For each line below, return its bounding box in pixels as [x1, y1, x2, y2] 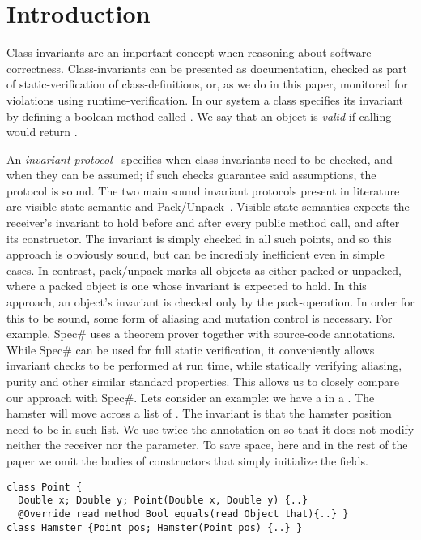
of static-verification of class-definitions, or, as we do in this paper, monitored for [6, 75, 408, 92]
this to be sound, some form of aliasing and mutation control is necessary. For [6, 309, 393, 326]
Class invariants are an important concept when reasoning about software [6, 44, 372, 61]
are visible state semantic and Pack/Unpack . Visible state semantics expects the [6, 198, 410, 215]
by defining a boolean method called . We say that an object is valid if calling [6, 107, 392, 124]
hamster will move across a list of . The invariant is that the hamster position [6, 405, 392, 422]
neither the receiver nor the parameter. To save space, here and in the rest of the [6, 436, 408, 453]
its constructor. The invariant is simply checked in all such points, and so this [6, 229, 392, 246]
